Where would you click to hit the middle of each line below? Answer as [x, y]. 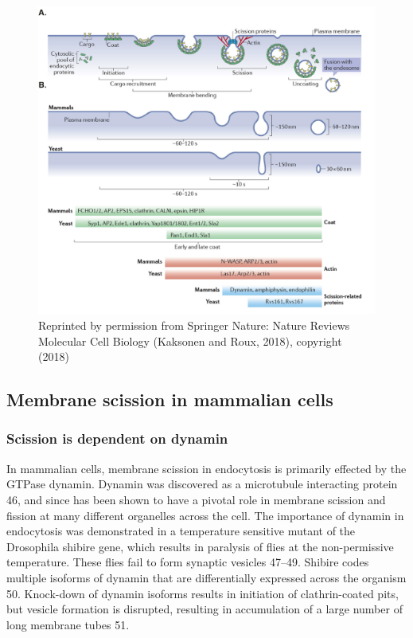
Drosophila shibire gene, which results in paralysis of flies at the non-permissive [200, 546]
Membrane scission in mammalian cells [170, 399]
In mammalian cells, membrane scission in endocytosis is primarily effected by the [206, 468]
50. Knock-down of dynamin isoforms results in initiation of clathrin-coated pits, [203, 593]
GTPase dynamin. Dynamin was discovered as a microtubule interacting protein [202, 484]
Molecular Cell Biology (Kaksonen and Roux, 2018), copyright [190, 341]
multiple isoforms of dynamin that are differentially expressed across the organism [206, 577]
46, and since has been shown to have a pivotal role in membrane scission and [196, 499]
